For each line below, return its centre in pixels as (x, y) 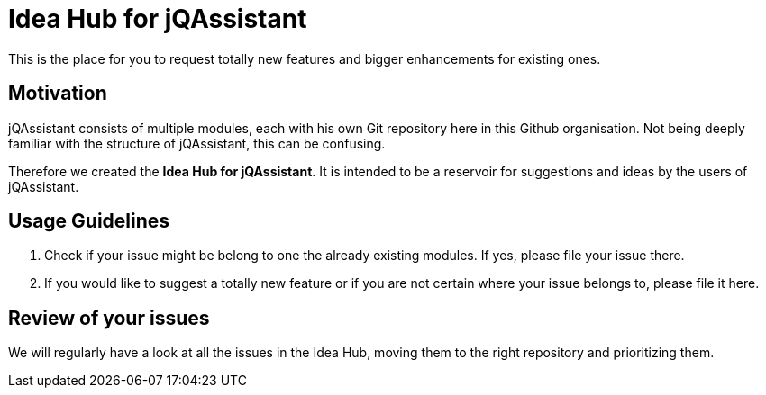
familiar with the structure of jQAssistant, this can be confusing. (197, 143)
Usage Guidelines (89, 221)
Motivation (58, 94)
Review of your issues (109, 318)
